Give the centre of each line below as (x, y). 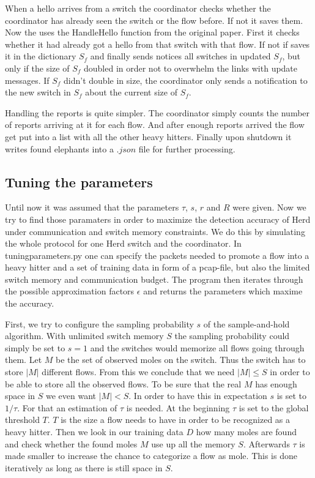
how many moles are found (246, 432)
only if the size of (37, 68)
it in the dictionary (41, 56)
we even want (71, 396)
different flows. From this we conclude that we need (138, 372)
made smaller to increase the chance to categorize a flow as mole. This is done (151, 456)
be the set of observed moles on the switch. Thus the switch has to (181, 360)
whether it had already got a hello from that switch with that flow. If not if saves (157, 44)
